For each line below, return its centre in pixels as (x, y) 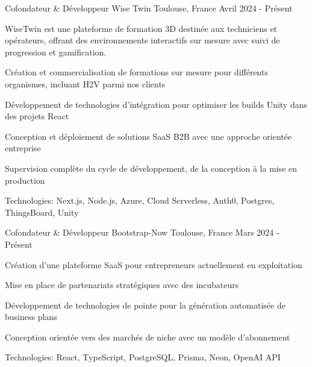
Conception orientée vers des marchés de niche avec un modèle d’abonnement (148, 337)
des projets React (37, 116)
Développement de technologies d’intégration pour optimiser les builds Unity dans (156, 104)
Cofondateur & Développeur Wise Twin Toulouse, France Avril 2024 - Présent (149, 8)
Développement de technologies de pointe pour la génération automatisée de (145, 305)
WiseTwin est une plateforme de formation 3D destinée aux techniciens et (141, 28)
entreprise (23, 148)
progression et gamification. (56, 52)
